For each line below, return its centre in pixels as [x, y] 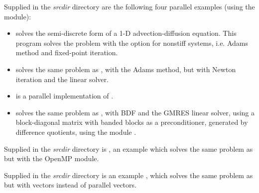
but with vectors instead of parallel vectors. [70, 185]
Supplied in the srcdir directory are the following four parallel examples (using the [129, 6]
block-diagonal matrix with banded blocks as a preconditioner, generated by [132, 122]
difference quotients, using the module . [76, 132]
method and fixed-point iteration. [67, 52]
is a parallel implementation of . [65, 96]
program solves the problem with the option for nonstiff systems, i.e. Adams [132, 43]
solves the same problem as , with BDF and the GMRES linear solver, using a [135, 112]
